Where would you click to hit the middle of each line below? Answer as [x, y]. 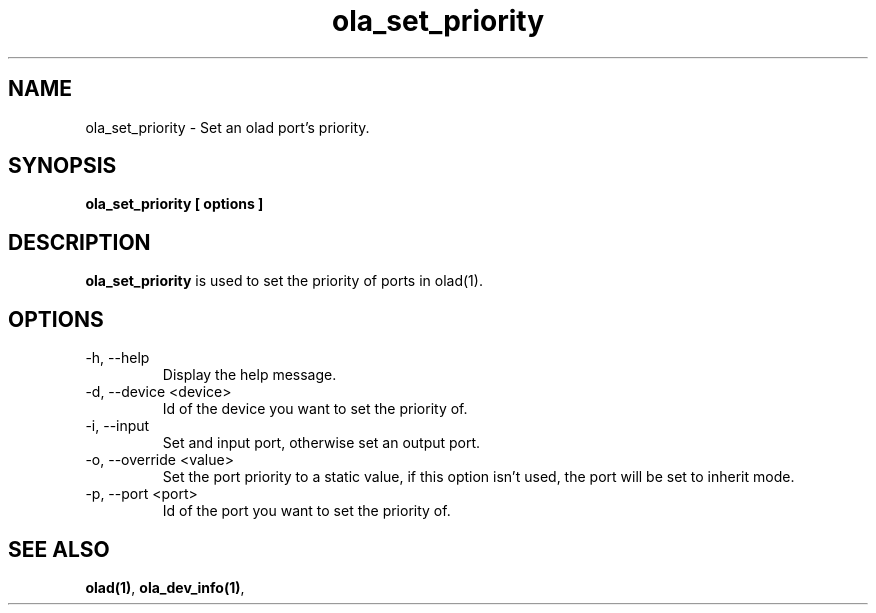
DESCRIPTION [79, 242]
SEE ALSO [59, 549]
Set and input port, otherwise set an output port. [321, 443]
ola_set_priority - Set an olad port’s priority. [227, 127]
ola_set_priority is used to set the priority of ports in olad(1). [284, 281]
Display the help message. [249, 375]
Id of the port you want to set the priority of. [306, 511]
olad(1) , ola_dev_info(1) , [165, 587]
